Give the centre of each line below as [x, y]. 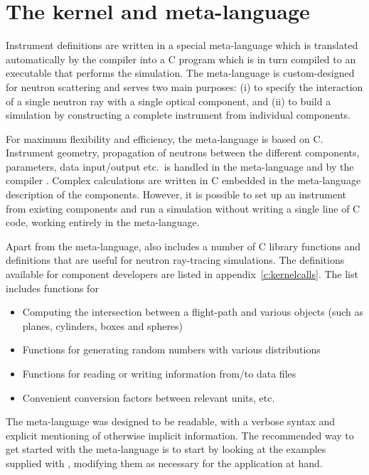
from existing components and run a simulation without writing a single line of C [183, 208]
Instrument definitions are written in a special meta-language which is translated [182, 45]
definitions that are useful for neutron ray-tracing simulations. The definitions [175, 260]
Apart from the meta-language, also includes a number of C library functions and [183, 246]
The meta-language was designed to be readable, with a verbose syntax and [171, 421]
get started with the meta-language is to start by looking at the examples [166, 449]
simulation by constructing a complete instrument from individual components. [178, 115]
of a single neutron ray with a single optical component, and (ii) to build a [169, 101]
